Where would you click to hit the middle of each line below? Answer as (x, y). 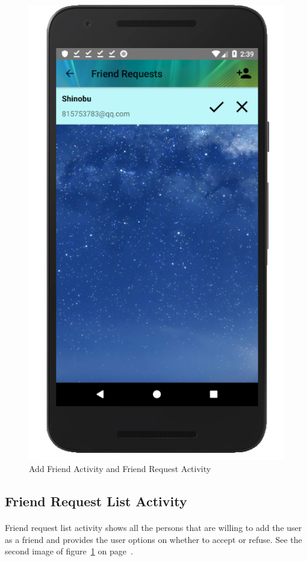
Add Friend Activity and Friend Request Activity (120, 469)
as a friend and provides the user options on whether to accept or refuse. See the (153, 539)
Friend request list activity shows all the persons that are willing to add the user (153, 528)
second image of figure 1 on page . (69, 551)
